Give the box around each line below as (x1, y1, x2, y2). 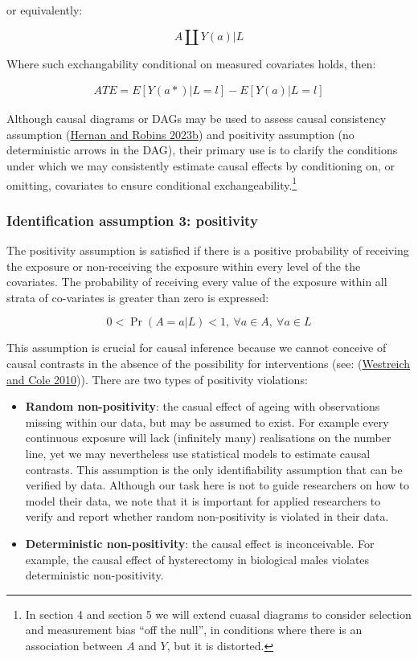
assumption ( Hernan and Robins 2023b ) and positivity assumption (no (6, 125, 354, 142)
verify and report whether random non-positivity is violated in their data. (25, 508, 389, 525)
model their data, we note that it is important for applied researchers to (25, 492, 381, 509)
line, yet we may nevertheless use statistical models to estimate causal (25, 445, 371, 461)
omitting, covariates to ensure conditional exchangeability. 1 (6, 174, 297, 193)
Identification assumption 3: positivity (6, 210, 258, 230)
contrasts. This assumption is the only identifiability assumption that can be (25, 460, 403, 477)
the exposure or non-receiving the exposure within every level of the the (6, 257, 361, 274)
